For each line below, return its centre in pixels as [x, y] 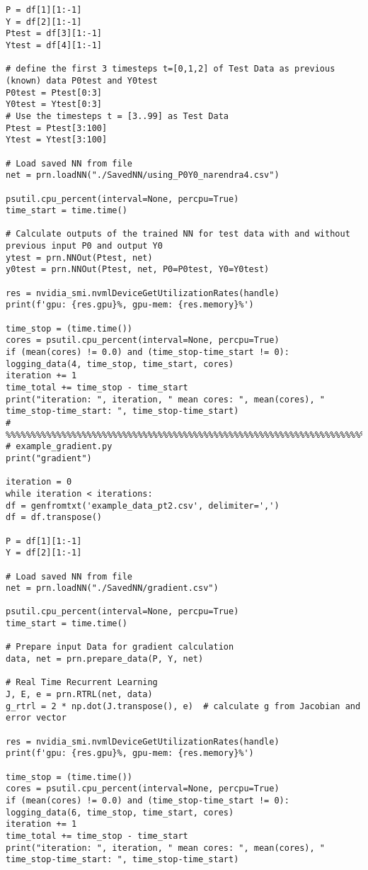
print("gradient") [49, 458]
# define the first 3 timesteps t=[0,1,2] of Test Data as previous [171, 69]
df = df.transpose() [54, 518]
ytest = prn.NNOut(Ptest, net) [79, 258]
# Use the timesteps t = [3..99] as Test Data [117, 116]
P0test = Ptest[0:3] [54, 92]
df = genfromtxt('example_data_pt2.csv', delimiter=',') [143, 505]
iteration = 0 [39, 482]
